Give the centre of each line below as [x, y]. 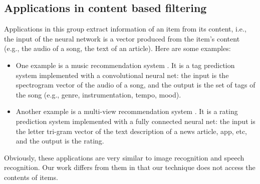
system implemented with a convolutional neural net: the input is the [122, 75]
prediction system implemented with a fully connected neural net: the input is [136, 121]
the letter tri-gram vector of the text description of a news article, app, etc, [131, 131]
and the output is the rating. [60, 141]
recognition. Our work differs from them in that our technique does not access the [130, 167]
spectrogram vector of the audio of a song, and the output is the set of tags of [136, 85]
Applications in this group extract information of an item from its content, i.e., [125, 29]
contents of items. [31, 177]
